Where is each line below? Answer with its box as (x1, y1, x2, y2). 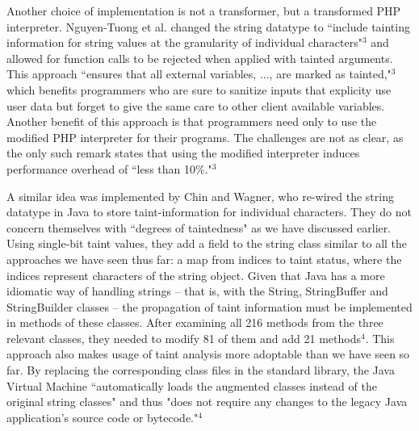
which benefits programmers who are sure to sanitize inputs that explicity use (6, 81, 392, 98)
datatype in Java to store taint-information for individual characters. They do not (6, 203, 412, 220)
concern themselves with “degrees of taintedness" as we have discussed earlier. (6, 219, 392, 236)
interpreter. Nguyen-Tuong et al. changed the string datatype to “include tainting (6, 18, 410, 35)
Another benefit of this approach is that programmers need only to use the (6, 113, 377, 130)
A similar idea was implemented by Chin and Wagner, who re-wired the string (6, 187, 394, 204)
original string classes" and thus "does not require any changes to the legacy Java (6, 393, 408, 410)
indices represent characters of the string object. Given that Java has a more (6, 266, 385, 283)
